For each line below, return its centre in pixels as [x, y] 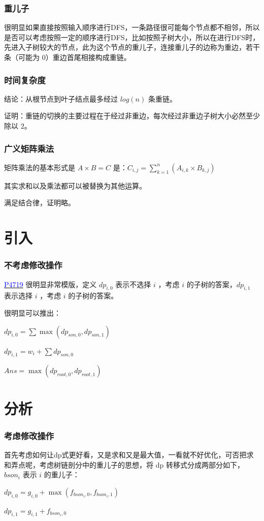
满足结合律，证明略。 [40, 203]
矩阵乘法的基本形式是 [40, 167]
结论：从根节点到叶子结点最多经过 [61, 98]
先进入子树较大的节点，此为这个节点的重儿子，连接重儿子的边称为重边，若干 [132, 47]
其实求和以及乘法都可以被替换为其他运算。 [75, 185]
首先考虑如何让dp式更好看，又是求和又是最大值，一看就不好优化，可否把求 [129, 454]
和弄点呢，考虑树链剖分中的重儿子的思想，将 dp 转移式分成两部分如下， [124, 464]
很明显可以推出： [32, 312]
